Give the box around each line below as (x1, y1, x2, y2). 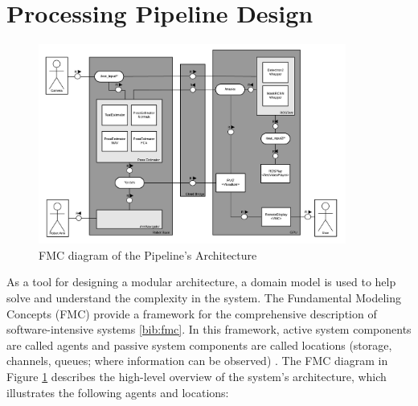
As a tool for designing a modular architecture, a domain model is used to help (6, 273, 396, 290)
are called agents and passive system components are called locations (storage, (6, 336, 392, 353)
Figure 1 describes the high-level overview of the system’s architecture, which (6, 367, 387, 384)
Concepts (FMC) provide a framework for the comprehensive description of (6, 305, 377, 322)
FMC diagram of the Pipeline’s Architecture (39, 246, 257, 263)
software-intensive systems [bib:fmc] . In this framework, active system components (6, 321, 412, 338)
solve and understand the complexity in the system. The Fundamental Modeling (6, 289, 401, 306)
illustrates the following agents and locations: (6, 383, 229, 400)
